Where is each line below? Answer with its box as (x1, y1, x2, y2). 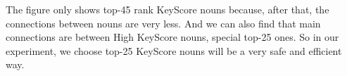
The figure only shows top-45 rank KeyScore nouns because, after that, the (6, 2, 329, 16)
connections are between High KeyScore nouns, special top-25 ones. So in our (6, 30, 339, 44)
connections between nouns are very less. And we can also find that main (6, 15, 321, 30)
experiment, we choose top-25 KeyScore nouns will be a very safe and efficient (6, 43, 342, 58)
